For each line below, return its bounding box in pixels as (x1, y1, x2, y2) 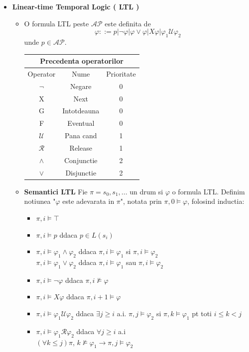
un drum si (129, 186, 163, 196)
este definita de (105, 18, 151, 28)
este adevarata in (62, 196, 115, 206)
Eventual (67, 118, 95, 128)
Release (69, 142, 92, 153)
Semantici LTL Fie (24, 186, 88, 196)
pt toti (192, 308, 212, 318)
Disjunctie (65, 167, 97, 177)
